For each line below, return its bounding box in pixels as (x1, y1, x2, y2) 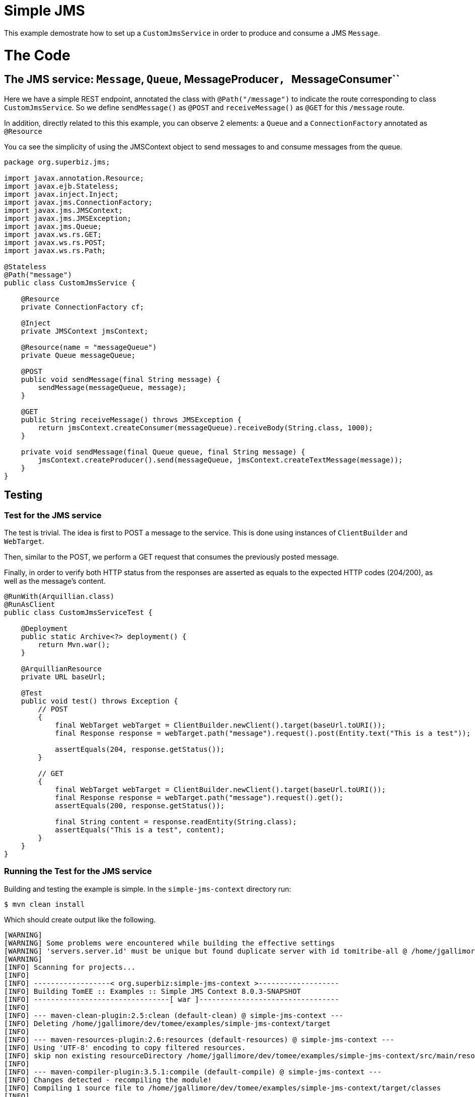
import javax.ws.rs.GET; (4, 230, 102, 239)
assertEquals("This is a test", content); (55, 825, 225, 834)
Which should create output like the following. (4, 915, 156, 924)
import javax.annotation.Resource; (4, 174, 144, 182)
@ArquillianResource (21, 664, 102, 673)
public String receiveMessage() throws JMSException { (21, 415, 242, 424)
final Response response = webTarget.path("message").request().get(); (55, 793, 344, 802)
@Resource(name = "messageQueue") (21, 343, 157, 351)
